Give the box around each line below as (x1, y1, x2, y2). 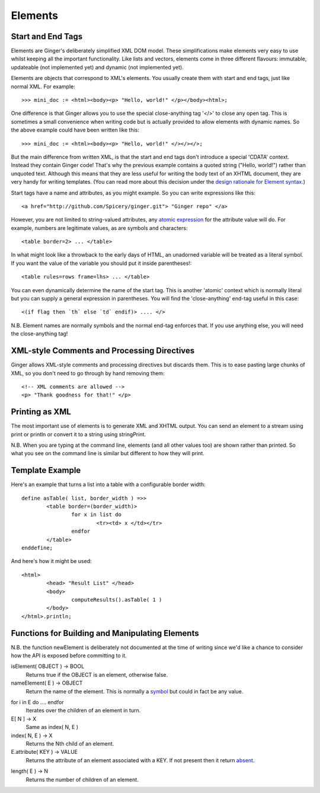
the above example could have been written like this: (11, 126, 139, 133)
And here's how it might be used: (11, 558, 92, 565)
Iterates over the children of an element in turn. (25, 707, 141, 714)
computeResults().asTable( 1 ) (71, 596, 162, 603)
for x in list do (71, 511, 121, 518)
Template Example (11, 465, 81, 475)
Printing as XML (11, 407, 71, 417)
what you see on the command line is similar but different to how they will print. (11, 450, 204, 457)
